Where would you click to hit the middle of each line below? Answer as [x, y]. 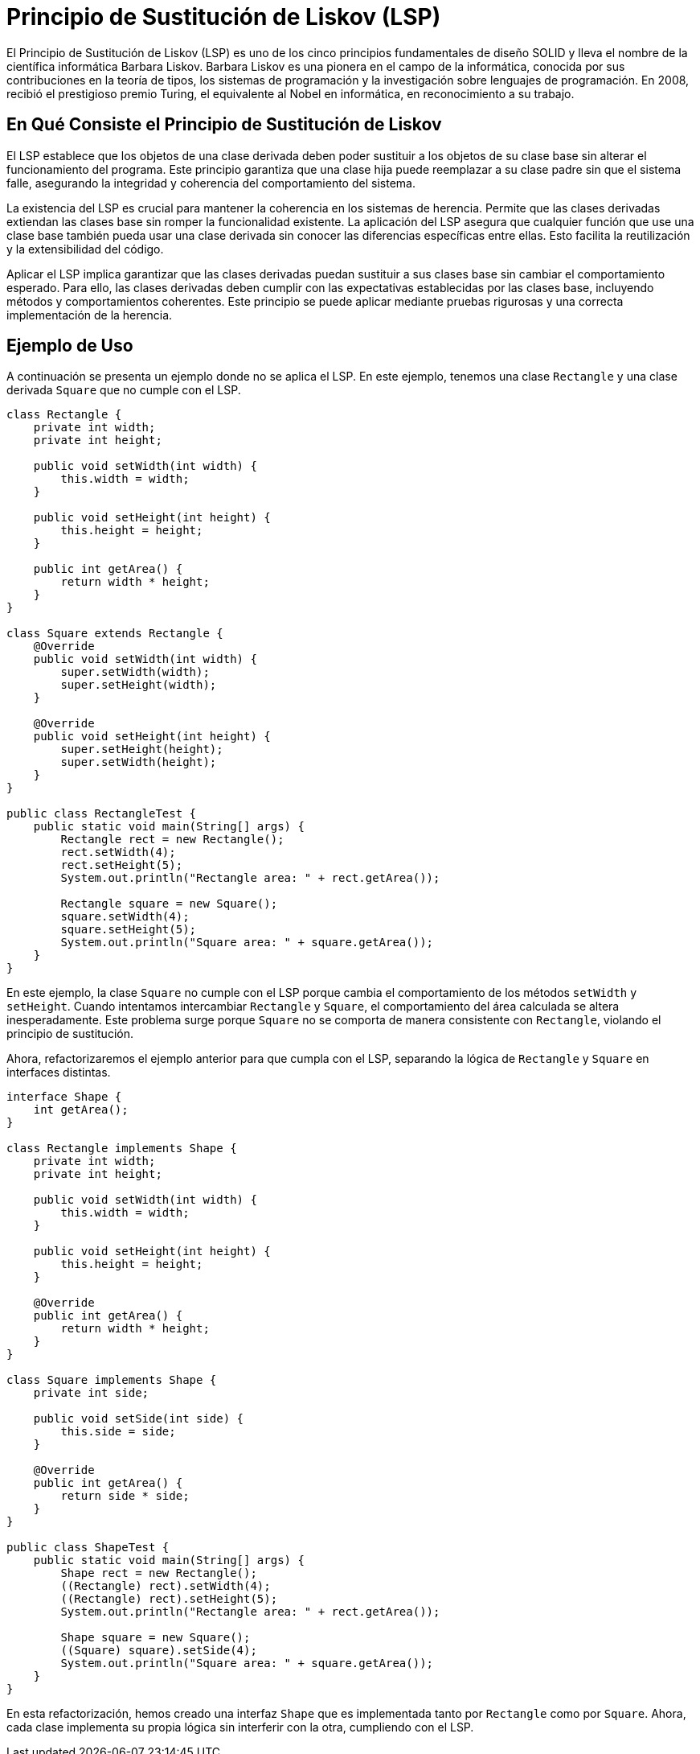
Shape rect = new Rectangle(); [159, 1573]
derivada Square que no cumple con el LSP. [124, 390]
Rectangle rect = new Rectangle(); [172, 840]
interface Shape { [64, 1097]
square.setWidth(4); [125, 917]
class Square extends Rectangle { [115, 634]
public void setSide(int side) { [139, 1419]
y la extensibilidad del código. [85, 249]
